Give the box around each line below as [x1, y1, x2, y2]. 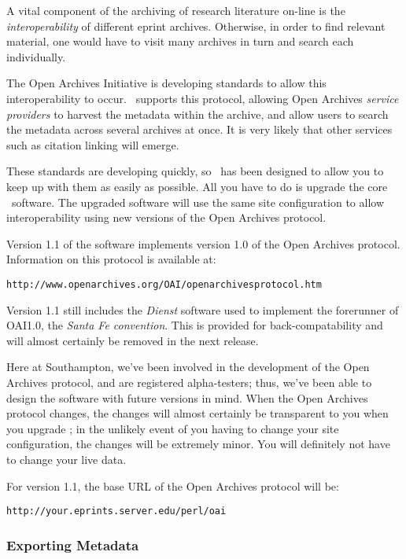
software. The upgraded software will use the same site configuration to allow [11, 193, 385, 210]
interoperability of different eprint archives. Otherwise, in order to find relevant [6, 17, 386, 34]
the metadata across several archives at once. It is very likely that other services [6, 121, 393, 138]
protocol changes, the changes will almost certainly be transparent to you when [6, 405, 389, 421]
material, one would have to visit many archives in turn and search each [6, 33, 354, 50]
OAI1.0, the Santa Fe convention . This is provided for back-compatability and [6, 317, 383, 333]
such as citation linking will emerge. [6, 136, 179, 153]
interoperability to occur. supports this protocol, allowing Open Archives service [6, 90, 399, 106]
